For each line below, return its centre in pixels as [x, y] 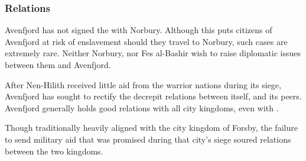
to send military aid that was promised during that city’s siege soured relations [148, 139]
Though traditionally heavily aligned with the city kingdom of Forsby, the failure [151, 128]
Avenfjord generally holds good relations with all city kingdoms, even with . [142, 107]
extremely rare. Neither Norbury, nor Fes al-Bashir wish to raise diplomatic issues [153, 53]
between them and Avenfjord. [58, 65]
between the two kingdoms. [54, 151]
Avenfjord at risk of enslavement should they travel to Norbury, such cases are [146, 41]
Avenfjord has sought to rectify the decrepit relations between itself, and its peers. [153, 96]
